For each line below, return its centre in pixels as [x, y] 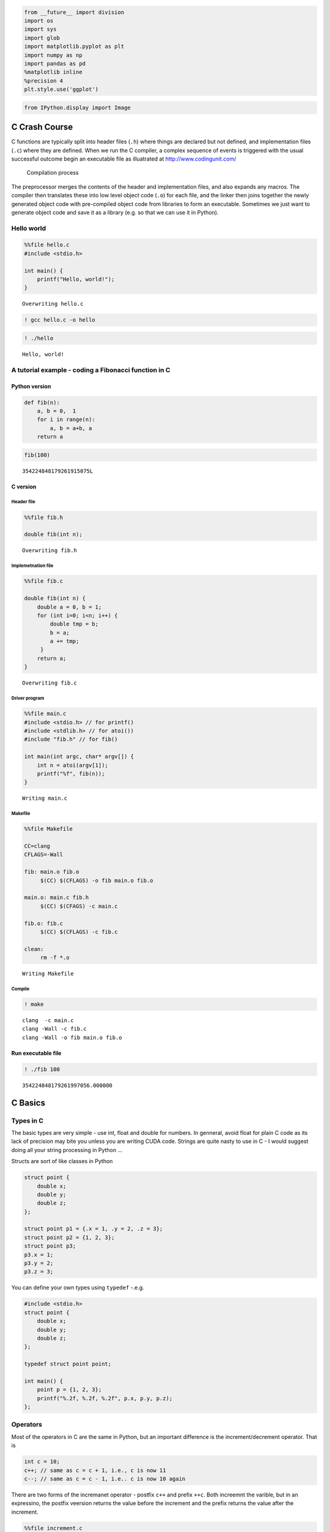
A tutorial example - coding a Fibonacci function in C [91, 370]
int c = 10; [42, 1462]
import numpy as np [53, 55]
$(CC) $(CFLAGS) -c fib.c [79, 932]
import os [39, 21]
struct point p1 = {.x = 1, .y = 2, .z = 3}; [94, 1229]
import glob [42, 38]
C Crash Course [42, 127]
